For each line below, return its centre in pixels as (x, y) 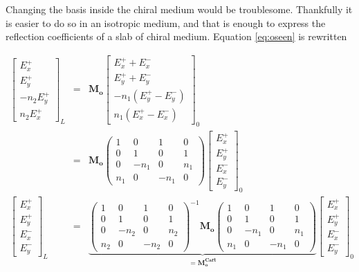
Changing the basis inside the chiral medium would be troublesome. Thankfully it (179, 9)
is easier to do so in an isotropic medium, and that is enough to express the (166, 22)
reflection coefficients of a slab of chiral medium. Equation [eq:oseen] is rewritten (176, 36)
